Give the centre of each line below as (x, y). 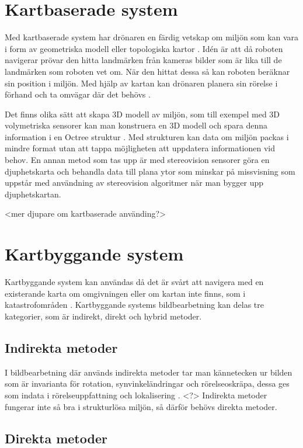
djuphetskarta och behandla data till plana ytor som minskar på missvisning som (150, 171)
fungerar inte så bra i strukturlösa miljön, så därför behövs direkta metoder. (141, 406)
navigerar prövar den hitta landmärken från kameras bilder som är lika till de (143, 60)
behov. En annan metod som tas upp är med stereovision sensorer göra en (137, 160)
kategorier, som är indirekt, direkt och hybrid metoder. (103, 316)
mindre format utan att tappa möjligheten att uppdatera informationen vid (140, 148)
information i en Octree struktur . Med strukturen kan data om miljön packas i (147, 136)
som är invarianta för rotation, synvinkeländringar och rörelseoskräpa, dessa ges (147, 383)
